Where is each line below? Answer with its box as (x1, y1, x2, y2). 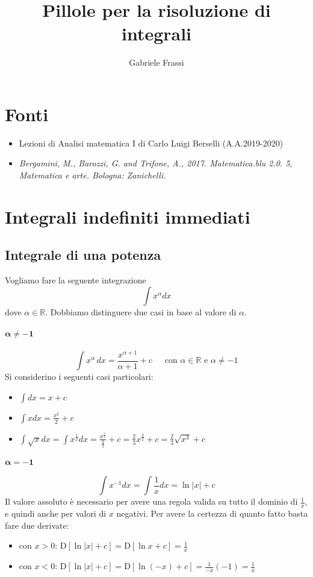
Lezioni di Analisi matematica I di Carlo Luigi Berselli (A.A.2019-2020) (19, 136, 284, 149)
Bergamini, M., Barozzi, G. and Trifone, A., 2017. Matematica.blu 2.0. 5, (19, 157, 293, 169)
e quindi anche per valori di (5, 507, 107, 520)
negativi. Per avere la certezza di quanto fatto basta (116, 507, 308, 520)
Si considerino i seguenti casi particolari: (5, 370, 153, 383)
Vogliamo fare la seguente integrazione (5, 274, 146, 286)
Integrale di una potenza (5, 245, 161, 264)
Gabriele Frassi (129, 56, 184, 69)
